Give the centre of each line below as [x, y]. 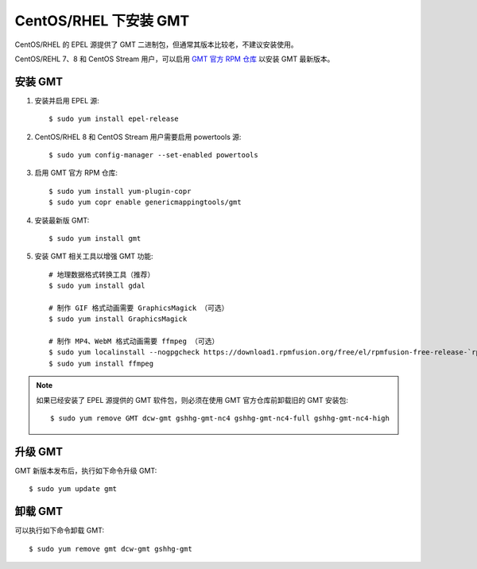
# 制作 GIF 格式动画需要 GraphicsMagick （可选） [139, 308]
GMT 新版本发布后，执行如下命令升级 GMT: [86, 470]
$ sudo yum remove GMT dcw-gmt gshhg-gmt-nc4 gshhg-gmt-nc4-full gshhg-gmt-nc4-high [220, 418]
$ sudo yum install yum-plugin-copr [120, 191]
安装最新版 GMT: [62, 220]
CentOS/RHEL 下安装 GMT [102, 21]
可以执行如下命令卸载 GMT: [60, 530]
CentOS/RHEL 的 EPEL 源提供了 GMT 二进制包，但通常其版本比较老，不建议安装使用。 [156, 45]
